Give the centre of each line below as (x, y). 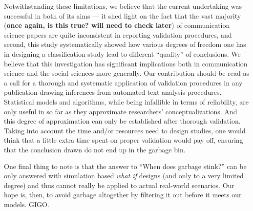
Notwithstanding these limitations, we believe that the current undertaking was (123, 6)
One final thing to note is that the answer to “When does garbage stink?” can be (125, 166)
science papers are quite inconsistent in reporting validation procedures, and (118, 34)
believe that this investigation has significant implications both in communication (126, 63)
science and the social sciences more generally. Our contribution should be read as (126, 73)
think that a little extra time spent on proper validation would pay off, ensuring (124, 140)
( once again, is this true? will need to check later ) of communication (117, 25)
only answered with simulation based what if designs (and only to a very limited (124, 176)
